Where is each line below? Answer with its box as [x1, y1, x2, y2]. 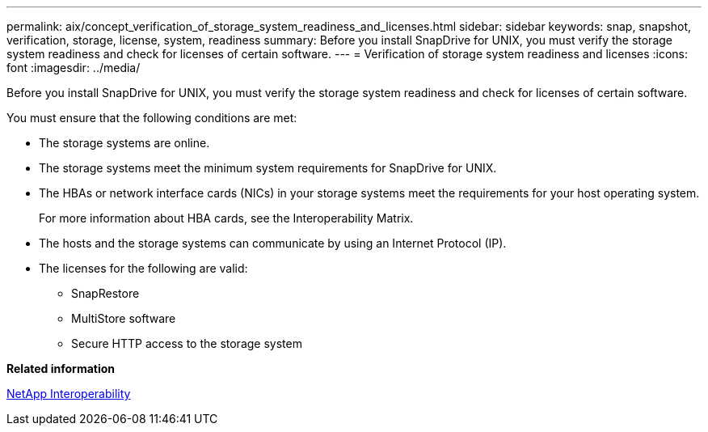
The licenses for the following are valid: [39, 261, 248, 275]
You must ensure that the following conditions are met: [6, 111, 297, 125]
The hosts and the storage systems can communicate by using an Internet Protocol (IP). [39, 236, 507, 250]
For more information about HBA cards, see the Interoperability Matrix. [39, 211, 414, 225]
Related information [6, 362, 116, 375]
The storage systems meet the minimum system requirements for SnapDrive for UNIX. [39, 161, 497, 175]
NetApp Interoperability [6, 387, 131, 400]
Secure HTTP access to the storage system [71, 337, 302, 350]
